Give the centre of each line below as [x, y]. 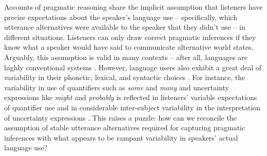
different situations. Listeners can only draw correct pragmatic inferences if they [130, 37]
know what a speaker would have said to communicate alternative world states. [129, 47]
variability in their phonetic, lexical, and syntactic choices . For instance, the [125, 77]
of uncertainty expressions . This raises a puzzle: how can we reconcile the [120, 117]
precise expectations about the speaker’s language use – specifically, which [121, 17]
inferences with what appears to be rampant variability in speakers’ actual [121, 137]
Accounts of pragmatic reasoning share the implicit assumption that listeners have [133, 7]
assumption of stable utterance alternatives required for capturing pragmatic [125, 128]
